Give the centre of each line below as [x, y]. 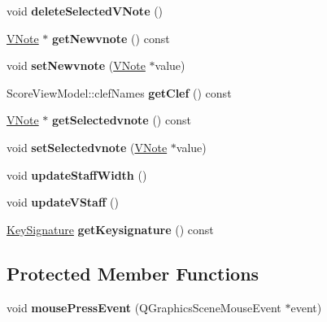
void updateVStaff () [63, 202]
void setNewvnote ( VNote [76, 65]
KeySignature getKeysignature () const [110, 229]
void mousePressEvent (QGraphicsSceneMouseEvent [144, 307]
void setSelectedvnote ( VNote [87, 147]
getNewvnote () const [111, 38]
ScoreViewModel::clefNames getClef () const [119, 92]
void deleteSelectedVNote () [85, 11]
